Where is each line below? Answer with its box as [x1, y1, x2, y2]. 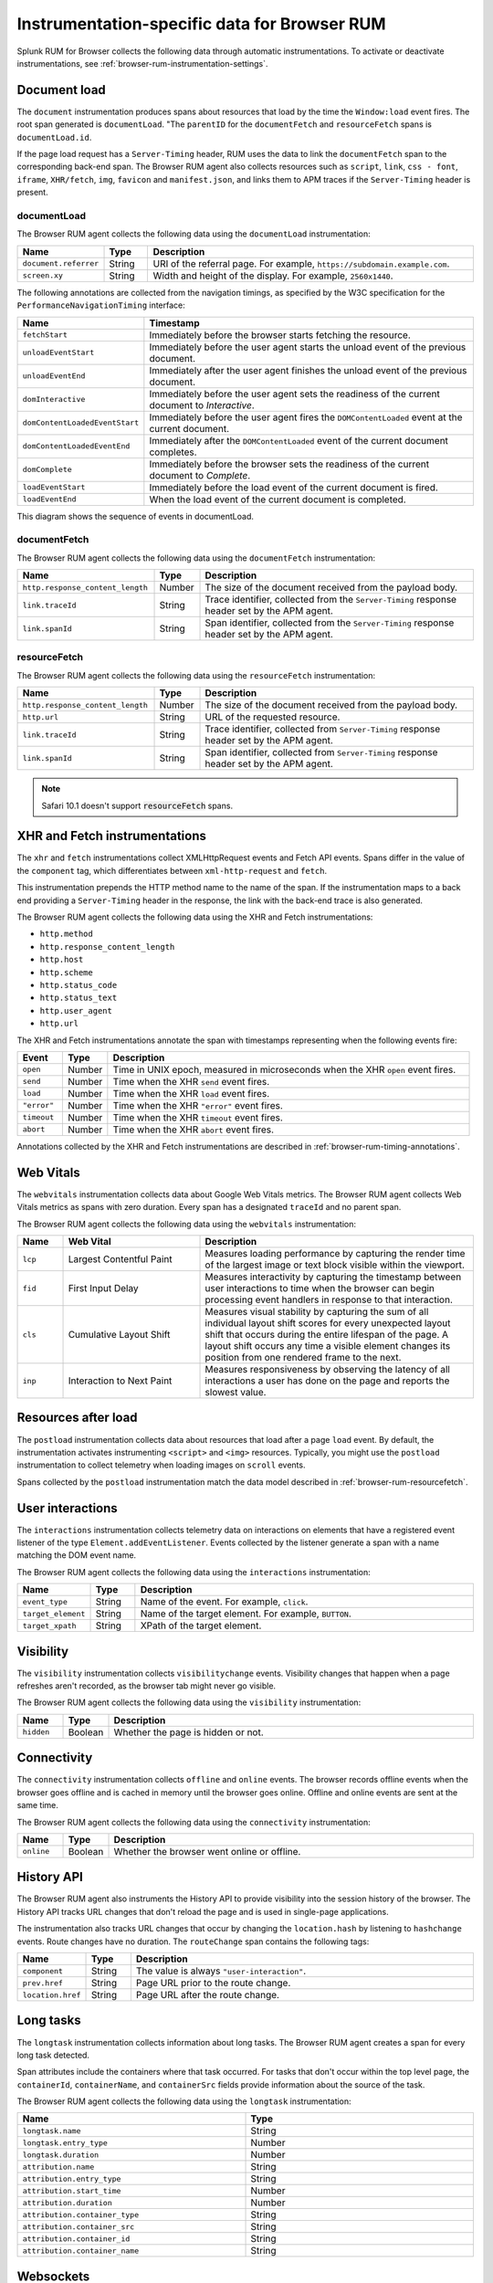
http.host [39, 954, 84, 965]
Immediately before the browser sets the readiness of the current [149, 458, 429, 470]
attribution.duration [22, 2197, 113, 2207]
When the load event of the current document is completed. [149, 493, 406, 506]
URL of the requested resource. [205, 710, 341, 723]
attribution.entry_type [22, 2173, 121, 2183]
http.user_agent [39, 1005, 113, 1015]
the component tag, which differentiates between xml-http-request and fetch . [16, 865, 328, 876]
